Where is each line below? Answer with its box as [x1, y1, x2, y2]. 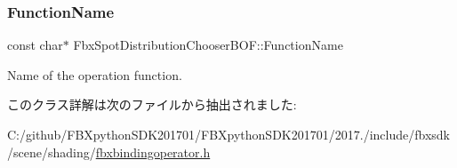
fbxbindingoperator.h [95, 142, 211, 161]
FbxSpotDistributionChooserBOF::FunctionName [73, 36, 343, 54]
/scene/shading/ [7, 142, 96, 161]
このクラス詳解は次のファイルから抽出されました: [7, 95, 297, 114]
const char [7, 36, 63, 54]
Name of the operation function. [7, 65, 182, 84]
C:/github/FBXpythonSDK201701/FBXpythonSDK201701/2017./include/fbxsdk [7, 125, 450, 143]
